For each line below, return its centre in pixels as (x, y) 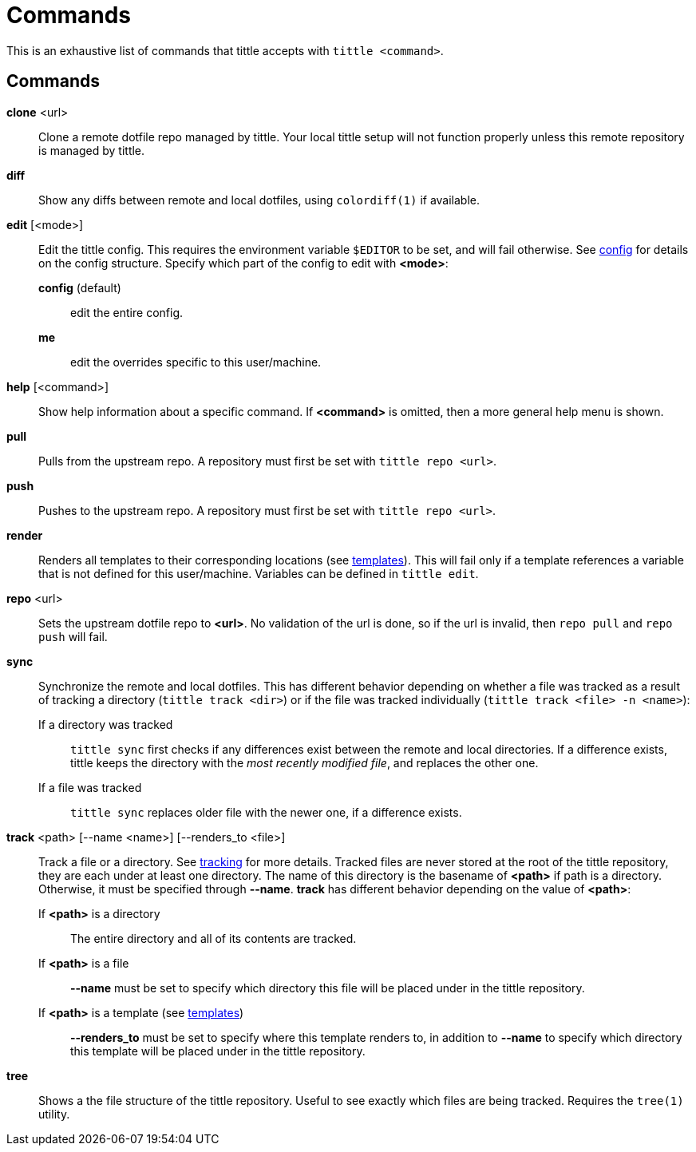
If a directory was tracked (106, 724)
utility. (54, 1114)
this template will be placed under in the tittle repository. (218, 1051)
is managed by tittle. (92, 150)
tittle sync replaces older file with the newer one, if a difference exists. (266, 812)
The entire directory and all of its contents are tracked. (214, 938)
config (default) (80, 287)
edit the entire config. (127, 312)
